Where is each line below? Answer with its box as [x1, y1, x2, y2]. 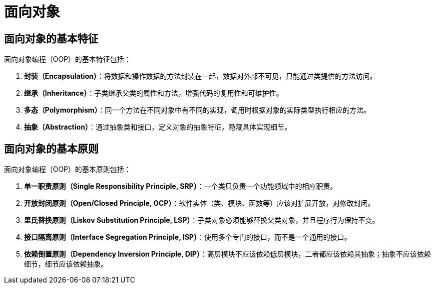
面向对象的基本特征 [4, 32, 98, 45]
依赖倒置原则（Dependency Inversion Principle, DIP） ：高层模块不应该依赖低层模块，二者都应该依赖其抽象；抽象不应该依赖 [24, 250, 431, 259]
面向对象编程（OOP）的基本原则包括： [4, 165, 131, 174]
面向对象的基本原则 [4, 142, 98, 155]
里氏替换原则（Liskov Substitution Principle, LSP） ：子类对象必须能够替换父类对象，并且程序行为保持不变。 [24, 216, 380, 225]
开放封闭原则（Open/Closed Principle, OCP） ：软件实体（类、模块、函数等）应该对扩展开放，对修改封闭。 [24, 199, 375, 208]
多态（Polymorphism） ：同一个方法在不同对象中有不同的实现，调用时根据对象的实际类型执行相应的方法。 [24, 106, 371, 115]
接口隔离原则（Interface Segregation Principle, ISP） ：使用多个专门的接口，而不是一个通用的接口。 [24, 233, 351, 242]
